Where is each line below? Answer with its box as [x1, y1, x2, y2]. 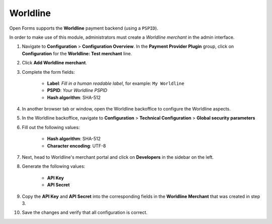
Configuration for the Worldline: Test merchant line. [22, 50, 132, 56]
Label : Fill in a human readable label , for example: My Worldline [47, 80, 185, 86]
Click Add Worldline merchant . [22, 60, 88, 66]
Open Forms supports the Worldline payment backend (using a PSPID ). [9, 25, 159, 31]
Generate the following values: [22, 163, 86, 169]
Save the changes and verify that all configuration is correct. [22, 209, 148, 215]
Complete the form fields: [22, 69, 75, 75]
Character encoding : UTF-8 [47, 143, 106, 149]
